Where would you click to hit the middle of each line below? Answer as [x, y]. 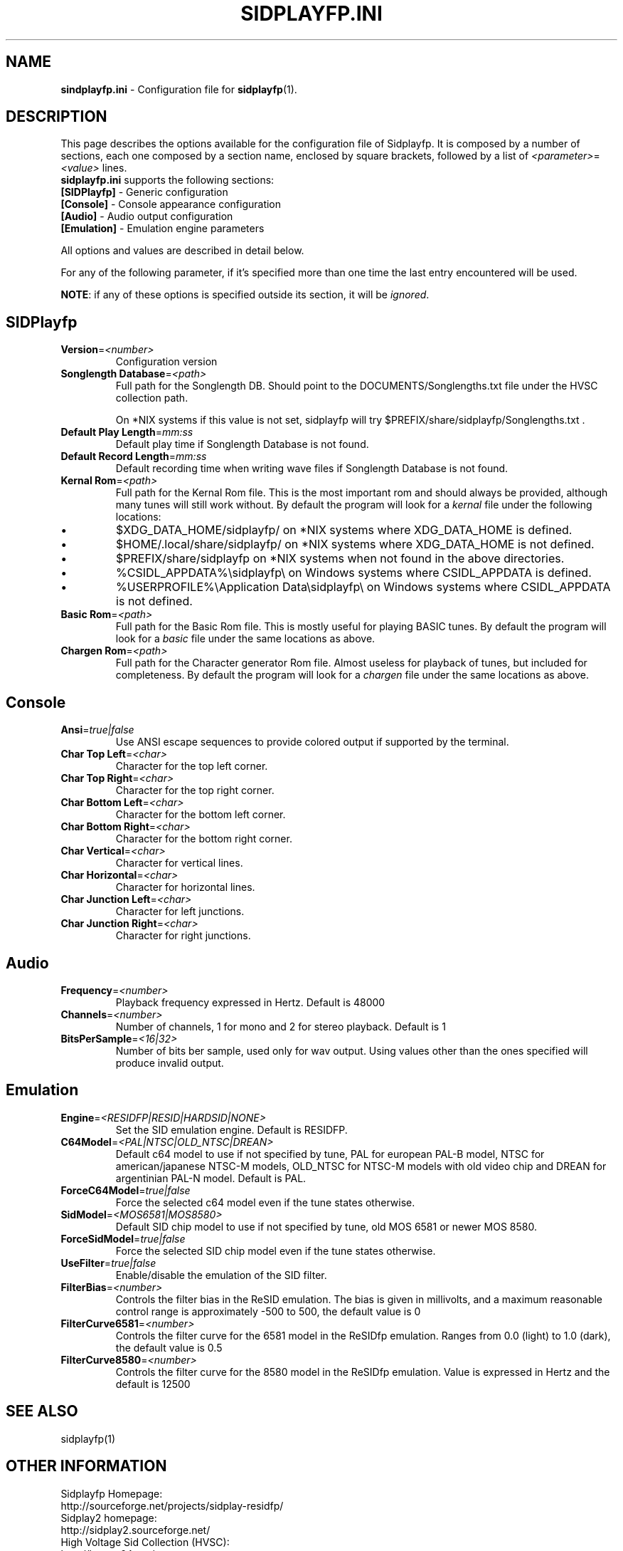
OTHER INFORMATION [86, 1466]
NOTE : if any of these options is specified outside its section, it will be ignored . [245, 295]
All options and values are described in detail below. [182, 251]
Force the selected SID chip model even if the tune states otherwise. [276, 1250]
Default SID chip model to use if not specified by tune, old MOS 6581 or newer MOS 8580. [326, 1226]
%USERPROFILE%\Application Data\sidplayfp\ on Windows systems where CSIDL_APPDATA [363, 587]
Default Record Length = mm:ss [134, 456]
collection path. [152, 398]
